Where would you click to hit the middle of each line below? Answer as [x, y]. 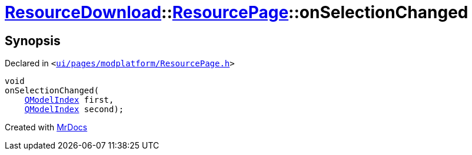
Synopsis [33, 41]
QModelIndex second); [74, 109]
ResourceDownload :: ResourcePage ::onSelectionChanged [237, 12]
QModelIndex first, [69, 100]
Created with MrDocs [46, 127]
